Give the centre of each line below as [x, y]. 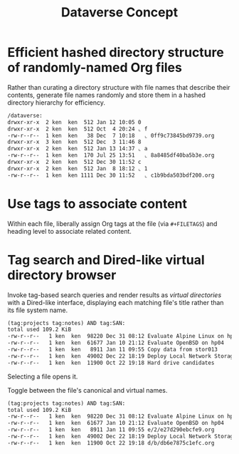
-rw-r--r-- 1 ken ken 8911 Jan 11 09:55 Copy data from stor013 [113, 350]
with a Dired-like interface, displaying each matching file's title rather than [116, 302]
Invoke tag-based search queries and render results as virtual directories [115, 295]
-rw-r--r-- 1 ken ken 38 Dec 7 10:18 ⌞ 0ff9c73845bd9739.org [111, 135]
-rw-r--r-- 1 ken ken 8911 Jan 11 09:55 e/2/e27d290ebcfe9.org [111, 430]
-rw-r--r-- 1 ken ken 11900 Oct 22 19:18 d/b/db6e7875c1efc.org [111, 443]
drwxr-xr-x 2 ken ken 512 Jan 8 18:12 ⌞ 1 [78, 168]
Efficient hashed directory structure [116, 52]
